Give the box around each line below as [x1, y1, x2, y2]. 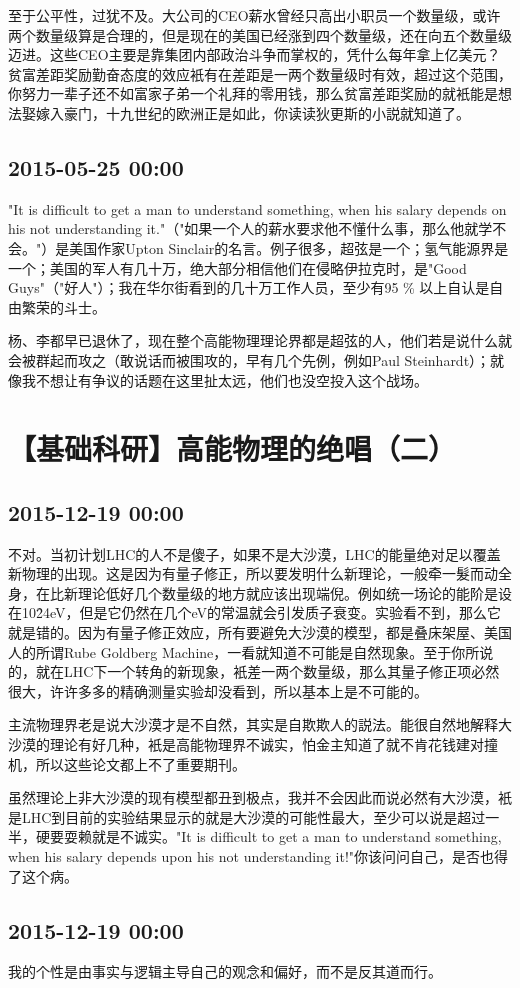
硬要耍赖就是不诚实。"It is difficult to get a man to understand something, [35, 826, 502, 847]
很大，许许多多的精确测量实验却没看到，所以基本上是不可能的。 [8, 680, 428, 701]
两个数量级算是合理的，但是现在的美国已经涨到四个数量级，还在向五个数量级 [8, 24, 512, 45]
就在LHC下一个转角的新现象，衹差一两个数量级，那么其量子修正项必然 [35, 661, 500, 682]
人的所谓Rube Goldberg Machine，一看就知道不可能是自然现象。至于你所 [8, 641, 480, 662]
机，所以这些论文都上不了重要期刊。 [8, 753, 246, 774]
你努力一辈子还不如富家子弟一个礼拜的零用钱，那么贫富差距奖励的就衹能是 [8, 83, 498, 104]
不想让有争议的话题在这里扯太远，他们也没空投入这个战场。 [35, 369, 428, 390]
